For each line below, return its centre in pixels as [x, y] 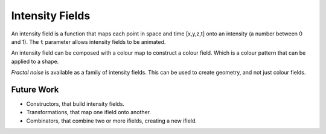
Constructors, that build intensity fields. [75, 104]
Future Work [35, 89]
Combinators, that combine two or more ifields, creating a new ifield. [112, 121]
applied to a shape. [35, 61]
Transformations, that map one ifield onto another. [88, 112]
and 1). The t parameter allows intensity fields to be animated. [88, 41]
